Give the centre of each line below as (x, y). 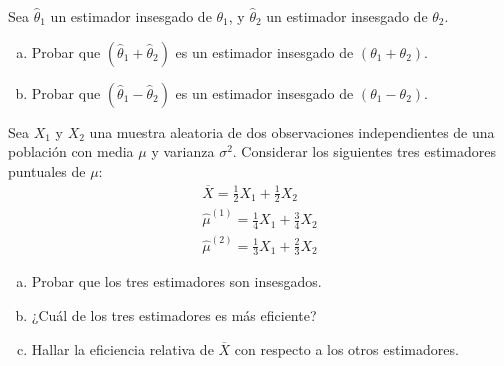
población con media (71, 151)
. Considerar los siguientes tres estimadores (364, 151)
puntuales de (47, 170)
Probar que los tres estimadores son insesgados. (176, 281)
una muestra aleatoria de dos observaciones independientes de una (292, 131)
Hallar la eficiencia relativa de (122, 348)
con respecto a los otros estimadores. (346, 348)
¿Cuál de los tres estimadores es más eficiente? (174, 315)
